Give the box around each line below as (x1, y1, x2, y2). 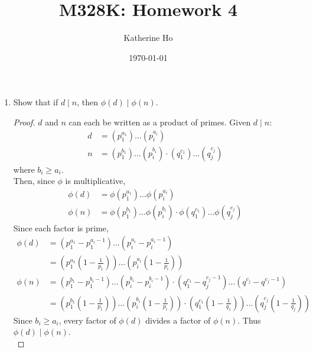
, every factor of (58, 314, 116, 326)
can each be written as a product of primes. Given (69, 115, 251, 128)
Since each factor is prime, (13, 221, 109, 234)
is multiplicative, (65, 175, 126, 187)
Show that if (13, 96, 58, 108)
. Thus (237, 314, 261, 326)
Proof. (13, 115, 35, 128)
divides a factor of (145, 314, 211, 326)
